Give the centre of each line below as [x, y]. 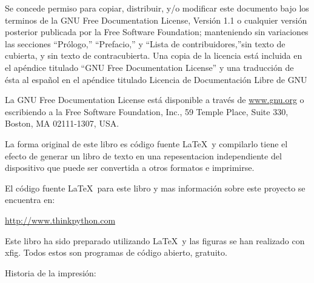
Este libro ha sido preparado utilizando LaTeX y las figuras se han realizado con [155, 240]
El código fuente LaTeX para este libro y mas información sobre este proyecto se [155, 188]
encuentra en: [30, 200]
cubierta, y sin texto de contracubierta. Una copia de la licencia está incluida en [154, 55]
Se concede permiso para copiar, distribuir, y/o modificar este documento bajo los [157, 8]
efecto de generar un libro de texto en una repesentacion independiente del [143, 155]
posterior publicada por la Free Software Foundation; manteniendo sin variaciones [157, 32]
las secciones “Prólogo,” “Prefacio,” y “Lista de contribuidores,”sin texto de [145, 43]
